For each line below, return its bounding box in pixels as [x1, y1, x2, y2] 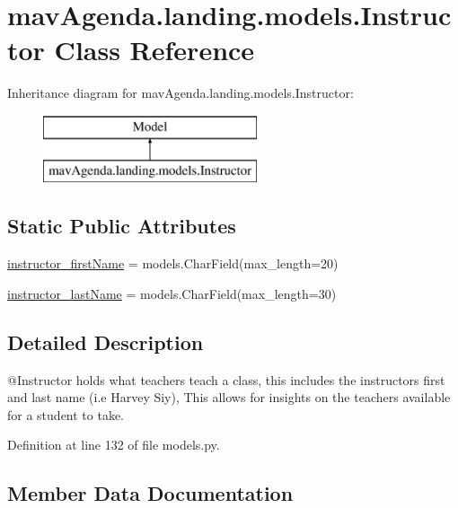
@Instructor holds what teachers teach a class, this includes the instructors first [7, 370, 445, 389]
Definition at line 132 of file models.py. [7, 435, 220, 454]
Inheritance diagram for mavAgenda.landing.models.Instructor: [7, 83, 354, 102]
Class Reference [54, 31, 255, 68]
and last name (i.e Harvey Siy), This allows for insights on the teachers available [7, 388, 451, 407]
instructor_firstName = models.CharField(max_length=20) [7, 254, 339, 273]
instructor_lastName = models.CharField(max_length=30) [7, 284, 337, 302]
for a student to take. [7, 405, 125, 424]
